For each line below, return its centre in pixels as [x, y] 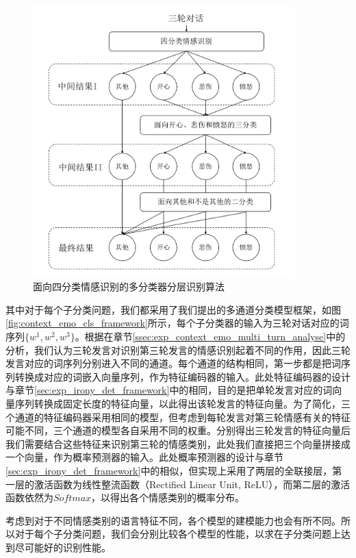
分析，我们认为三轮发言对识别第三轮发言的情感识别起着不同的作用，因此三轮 [178, 350]
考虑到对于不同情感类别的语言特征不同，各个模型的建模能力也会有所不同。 [173, 520]
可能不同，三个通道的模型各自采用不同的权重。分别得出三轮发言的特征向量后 [178, 430]
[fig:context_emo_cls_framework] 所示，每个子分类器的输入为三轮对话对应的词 [177, 323]
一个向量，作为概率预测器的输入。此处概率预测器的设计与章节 [144, 457]
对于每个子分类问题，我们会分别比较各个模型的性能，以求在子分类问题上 [178, 534]
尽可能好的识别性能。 [63, 547]
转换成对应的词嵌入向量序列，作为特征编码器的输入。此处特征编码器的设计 [182, 376]
